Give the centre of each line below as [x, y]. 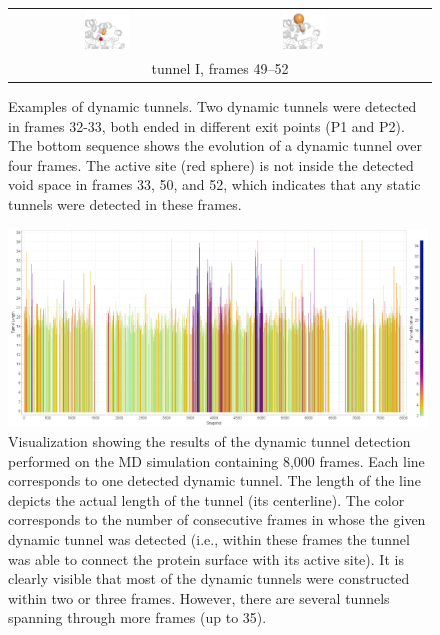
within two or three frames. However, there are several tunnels [199, 597]
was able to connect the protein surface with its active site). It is [206, 558]
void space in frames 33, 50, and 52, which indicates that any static [214, 184]
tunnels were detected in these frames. [125, 203]
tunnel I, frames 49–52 [220, 67]
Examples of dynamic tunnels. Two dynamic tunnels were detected [212, 106]
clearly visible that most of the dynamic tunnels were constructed [209, 578]
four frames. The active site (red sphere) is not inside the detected [211, 164]
